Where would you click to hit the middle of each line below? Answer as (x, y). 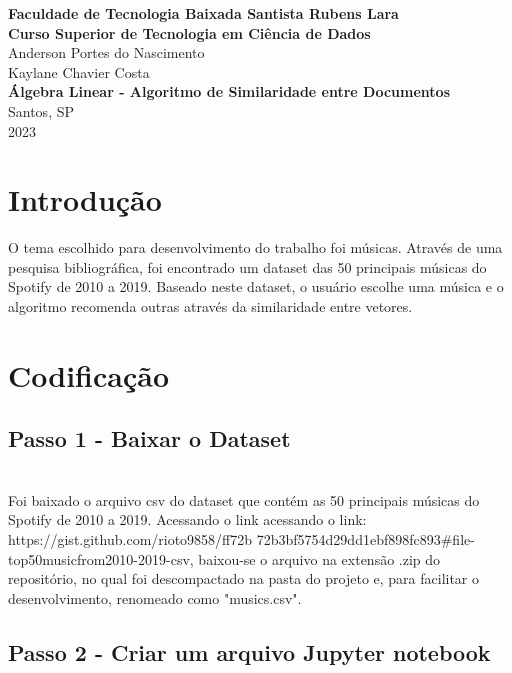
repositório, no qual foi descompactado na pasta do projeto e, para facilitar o (244, 578)
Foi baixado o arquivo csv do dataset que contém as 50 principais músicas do (244, 499)
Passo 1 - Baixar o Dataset (149, 438)
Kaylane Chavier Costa (79, 71)
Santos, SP (41, 110)
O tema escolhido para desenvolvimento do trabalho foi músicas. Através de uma (255, 247)
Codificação (89, 374)
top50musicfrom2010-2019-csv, (101, 558)
